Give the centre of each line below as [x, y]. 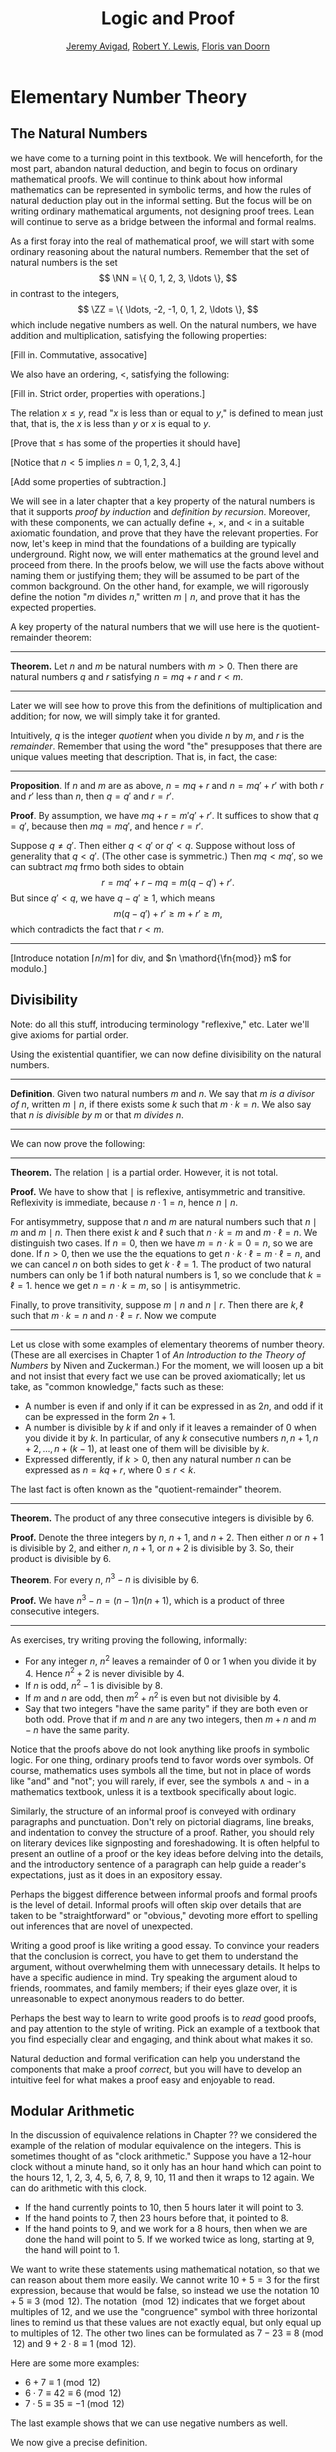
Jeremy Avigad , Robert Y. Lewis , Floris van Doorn [168, 46]
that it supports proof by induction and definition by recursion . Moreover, [160, 511]
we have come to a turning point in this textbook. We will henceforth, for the [166, 158]
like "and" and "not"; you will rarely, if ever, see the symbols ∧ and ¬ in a [160, 1781]
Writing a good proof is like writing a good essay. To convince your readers [165, 1945]
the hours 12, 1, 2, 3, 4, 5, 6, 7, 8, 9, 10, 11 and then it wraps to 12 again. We [162, 2178]
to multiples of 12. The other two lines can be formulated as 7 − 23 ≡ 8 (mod [167, 2333]
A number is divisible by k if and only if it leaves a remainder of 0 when [170, 1427]
